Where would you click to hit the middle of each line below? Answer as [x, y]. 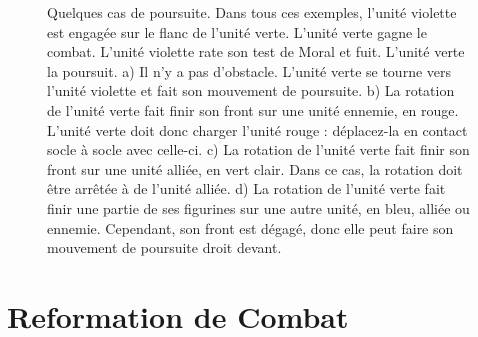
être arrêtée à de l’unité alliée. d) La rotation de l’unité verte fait [246, 188]
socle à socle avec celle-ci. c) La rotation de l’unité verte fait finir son [258, 149]
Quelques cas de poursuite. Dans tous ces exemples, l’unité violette [252, 12]
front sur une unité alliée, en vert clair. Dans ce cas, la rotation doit [255, 168]
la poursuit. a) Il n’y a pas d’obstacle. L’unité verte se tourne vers [249, 70]
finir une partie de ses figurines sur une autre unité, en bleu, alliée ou [258, 207]
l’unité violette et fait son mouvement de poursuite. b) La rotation [251, 90]
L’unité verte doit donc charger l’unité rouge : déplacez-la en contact [257, 129]
